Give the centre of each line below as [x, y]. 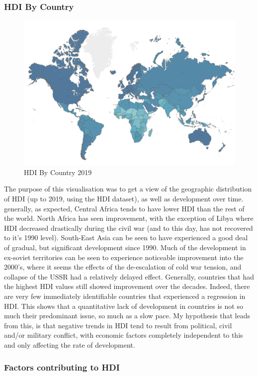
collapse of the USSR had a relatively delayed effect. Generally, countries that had [129, 276]
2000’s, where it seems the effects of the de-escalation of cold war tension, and [123, 267]
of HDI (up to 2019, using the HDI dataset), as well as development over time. [124, 199]
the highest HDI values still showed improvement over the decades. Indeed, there [127, 286]
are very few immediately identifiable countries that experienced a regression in [125, 296]
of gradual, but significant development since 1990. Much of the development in [125, 247]
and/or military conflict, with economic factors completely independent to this [124, 335]
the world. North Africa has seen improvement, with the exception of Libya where [129, 218]
